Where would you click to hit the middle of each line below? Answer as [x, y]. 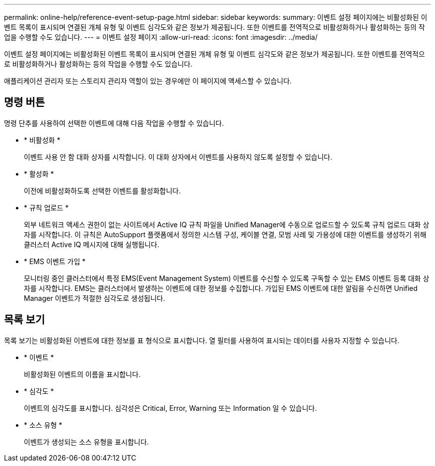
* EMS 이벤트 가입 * [55, 261]
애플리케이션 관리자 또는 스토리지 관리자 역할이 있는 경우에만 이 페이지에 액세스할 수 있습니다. [148, 81]
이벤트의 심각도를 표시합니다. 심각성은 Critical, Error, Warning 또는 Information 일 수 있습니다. [170, 408]
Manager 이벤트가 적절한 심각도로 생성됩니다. [95, 298]
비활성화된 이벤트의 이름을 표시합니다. [82, 374]
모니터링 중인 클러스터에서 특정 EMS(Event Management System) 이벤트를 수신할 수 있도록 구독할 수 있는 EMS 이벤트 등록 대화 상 [227, 278]
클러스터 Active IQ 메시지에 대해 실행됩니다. [92, 244]
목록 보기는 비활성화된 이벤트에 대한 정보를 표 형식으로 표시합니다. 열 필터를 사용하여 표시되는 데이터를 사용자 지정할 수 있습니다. [202, 340]
